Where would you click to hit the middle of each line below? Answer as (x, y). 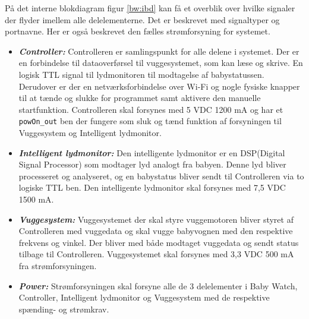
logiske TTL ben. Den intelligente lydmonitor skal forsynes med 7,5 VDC (152, 187)
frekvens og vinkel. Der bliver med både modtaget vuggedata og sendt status (159, 242)
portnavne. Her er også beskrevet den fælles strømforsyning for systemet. (138, 31)
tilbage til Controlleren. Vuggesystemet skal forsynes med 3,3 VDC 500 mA (156, 254)
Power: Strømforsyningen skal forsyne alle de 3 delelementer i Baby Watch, (158, 285)
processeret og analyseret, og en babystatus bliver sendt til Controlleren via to (161, 176)
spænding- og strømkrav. (64, 309)
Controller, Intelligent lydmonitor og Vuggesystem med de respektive (144, 297)
